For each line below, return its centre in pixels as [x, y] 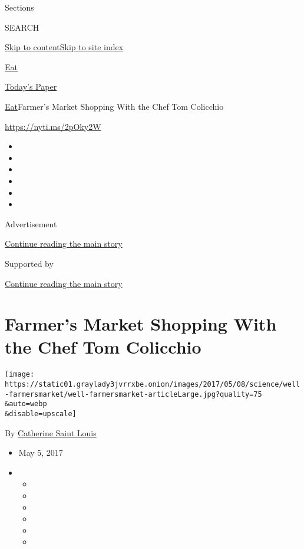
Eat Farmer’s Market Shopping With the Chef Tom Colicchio [114, 106]
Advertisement [31, 223]
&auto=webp [26, 404]
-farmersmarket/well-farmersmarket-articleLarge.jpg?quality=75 [133, 394]
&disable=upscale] [41, 414]
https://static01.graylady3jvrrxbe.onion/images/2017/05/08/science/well [153, 385]
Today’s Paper [31, 86]
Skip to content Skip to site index [64, 47]
